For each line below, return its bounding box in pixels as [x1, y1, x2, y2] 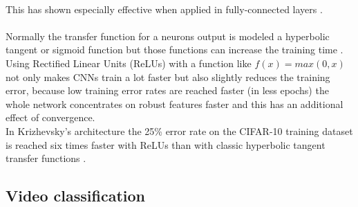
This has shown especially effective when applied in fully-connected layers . [6, 1, 323, 16]
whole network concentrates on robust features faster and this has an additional [6, 96, 343, 111]
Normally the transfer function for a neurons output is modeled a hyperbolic [6, 28, 330, 43]
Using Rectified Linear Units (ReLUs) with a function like [6, 55, 252, 70]
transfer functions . [6, 151, 86, 165]
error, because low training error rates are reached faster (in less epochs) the [6, 83, 329, 98]
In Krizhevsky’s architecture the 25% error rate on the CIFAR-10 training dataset [6, 123, 353, 138]
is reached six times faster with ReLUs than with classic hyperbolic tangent [6, 137, 326, 152]
